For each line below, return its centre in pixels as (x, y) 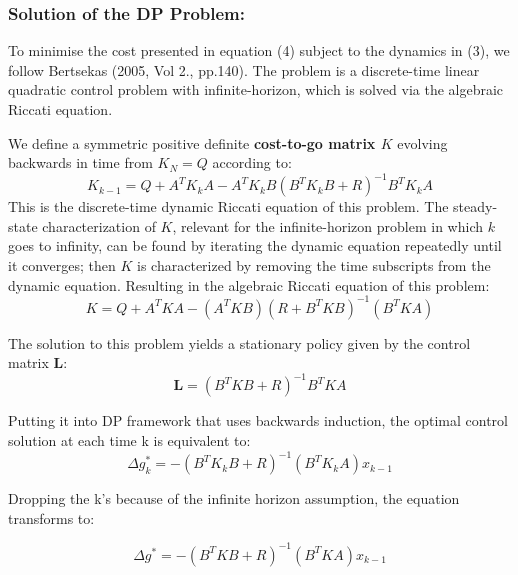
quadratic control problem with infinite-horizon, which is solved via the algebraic (256, 89)
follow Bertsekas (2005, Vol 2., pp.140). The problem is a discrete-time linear (244, 69)
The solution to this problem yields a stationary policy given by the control (239, 342)
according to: (252, 162)
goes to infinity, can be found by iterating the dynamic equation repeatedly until (255, 245)
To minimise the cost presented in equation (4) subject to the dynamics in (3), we (259, 50)
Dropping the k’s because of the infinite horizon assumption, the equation (234, 498)
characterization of (99, 225)
